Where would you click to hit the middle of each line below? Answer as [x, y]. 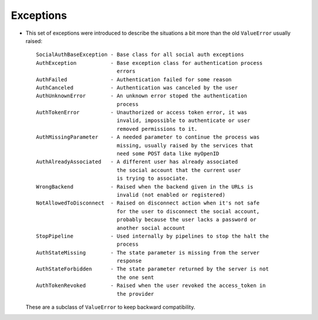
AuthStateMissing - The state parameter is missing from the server [148, 253]
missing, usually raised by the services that [185, 145]
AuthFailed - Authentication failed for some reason [134, 79]
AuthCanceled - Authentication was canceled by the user [137, 88]
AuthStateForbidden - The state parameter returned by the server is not [153, 269]
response [129, 261]
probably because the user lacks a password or [187, 220]
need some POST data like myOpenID [168, 154]
